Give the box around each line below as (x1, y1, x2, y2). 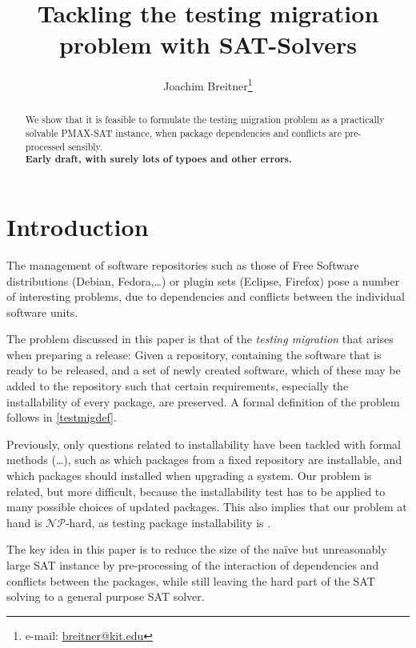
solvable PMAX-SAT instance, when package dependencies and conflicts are (25, 126, 342, 140)
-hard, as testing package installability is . (65, 514, 271, 530)
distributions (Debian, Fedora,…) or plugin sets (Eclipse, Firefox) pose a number (6, 272, 400, 289)
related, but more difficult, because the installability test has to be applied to (6, 482, 386, 499)
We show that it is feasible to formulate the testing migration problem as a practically (25, 113, 385, 126)
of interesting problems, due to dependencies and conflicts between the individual (6, 288, 405, 305)
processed (25, 139, 66, 153)
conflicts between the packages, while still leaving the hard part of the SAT (6, 572, 375, 589)
